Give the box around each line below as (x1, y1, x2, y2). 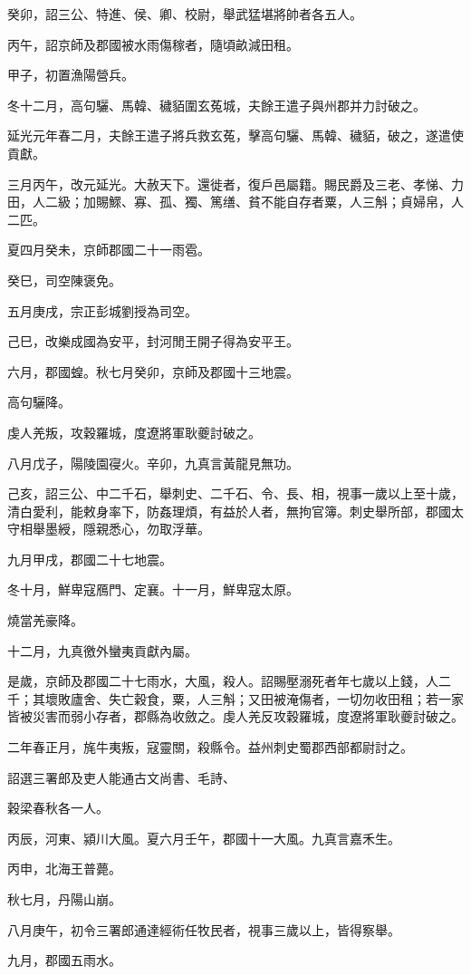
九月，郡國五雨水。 (7, 951, 121, 970)
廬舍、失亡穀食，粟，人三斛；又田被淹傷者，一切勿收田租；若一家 (70, 689, 464, 708)
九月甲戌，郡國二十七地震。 (7, 549, 172, 568)
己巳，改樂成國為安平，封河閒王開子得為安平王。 (7, 332, 299, 351)
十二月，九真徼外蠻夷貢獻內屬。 (7, 641, 197, 660)
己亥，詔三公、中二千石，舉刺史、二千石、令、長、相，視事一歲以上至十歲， (7, 484, 464, 503)
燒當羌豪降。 (7, 611, 83, 630)
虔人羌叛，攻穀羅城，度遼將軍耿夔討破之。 (7, 422, 261, 441)
